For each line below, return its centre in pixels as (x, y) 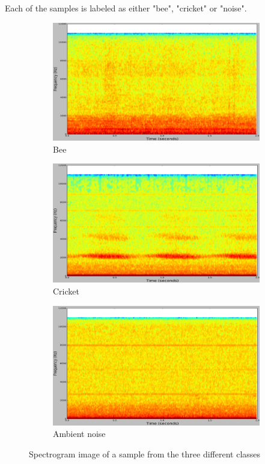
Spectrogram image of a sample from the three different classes (145, 454)
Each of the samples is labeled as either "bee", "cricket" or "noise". (126, 8)
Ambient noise (79, 434)
